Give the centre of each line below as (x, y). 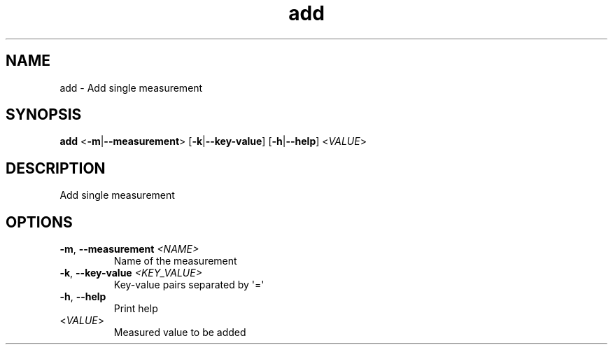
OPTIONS (39, 222)
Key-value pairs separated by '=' (189, 285)
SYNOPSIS (44, 115)
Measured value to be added (180, 332)
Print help (136, 309)
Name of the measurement (175, 261)
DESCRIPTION (56, 168)
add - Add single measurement (131, 87)
